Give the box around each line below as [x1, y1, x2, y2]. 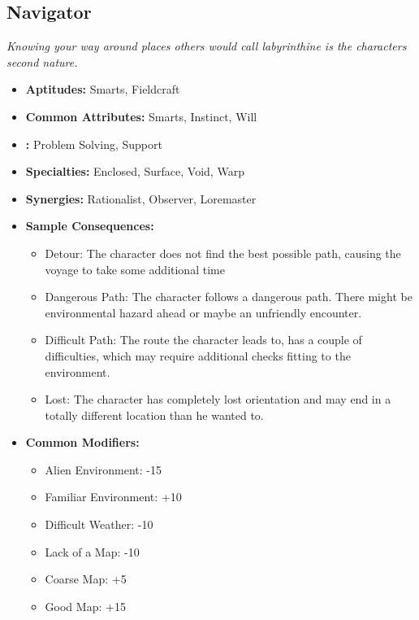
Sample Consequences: [25, 217, 154, 234]
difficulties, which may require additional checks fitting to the [45, 347, 351, 364]
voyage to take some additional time [45, 260, 225, 277]
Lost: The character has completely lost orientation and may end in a [45, 391, 391, 408]
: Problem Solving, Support [25, 135, 162, 152]
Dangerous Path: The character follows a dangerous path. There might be [45, 288, 413, 305]
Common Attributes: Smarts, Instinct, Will [25, 107, 257, 124]
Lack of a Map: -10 [45, 543, 140, 560]
